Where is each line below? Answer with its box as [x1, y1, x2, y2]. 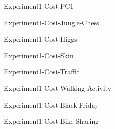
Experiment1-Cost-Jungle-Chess [4, 17, 99, 27]
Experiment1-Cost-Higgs [4, 34, 77, 44]
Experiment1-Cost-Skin [4, 50, 74, 60]
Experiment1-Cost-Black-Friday [4, 99, 98, 109]
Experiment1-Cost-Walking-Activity [4, 83, 112, 93]
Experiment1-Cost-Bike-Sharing [4, 116, 99, 126]
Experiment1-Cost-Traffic [4, 66, 80, 77]
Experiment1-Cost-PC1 [4, 1, 74, 11]
